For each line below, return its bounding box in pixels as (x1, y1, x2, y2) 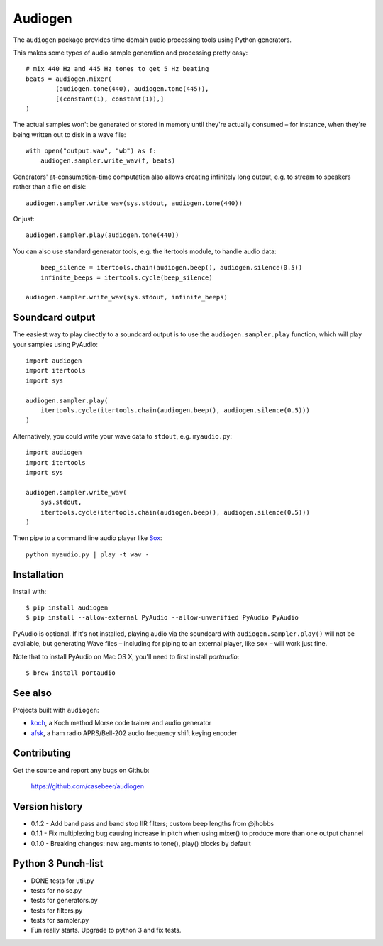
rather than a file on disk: (13, 182, 87, 191)
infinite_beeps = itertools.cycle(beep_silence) (40, 273, 213, 282)
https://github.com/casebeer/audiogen (30, 781, 145, 791)
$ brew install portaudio (26, 669, 116, 677)
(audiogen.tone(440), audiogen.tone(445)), (55, 85, 209, 93)
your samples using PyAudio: (13, 340, 99, 348)
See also (13, 687, 52, 699)
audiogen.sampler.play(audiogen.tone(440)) (26, 231, 179, 239)
